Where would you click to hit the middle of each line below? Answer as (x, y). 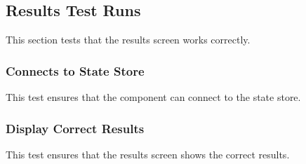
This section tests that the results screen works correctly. (128, 40)
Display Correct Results (75, 128)
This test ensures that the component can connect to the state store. (153, 97)
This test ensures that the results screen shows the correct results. (148, 154)
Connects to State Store (75, 70)
